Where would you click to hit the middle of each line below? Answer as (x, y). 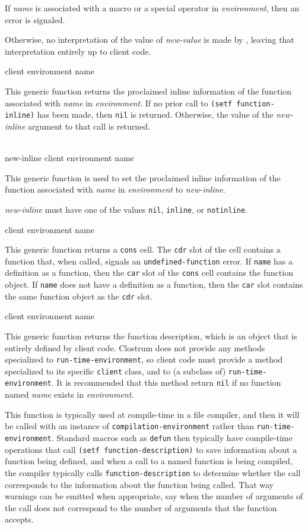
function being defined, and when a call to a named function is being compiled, (149, 461)
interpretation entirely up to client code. (78, 51)
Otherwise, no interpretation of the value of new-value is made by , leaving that (150, 40)
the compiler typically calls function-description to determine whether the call (153, 472)
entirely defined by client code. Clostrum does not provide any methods (135, 347)
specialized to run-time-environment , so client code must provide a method (144, 359)
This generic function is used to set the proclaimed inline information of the (143, 177)
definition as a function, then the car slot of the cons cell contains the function (149, 273)
